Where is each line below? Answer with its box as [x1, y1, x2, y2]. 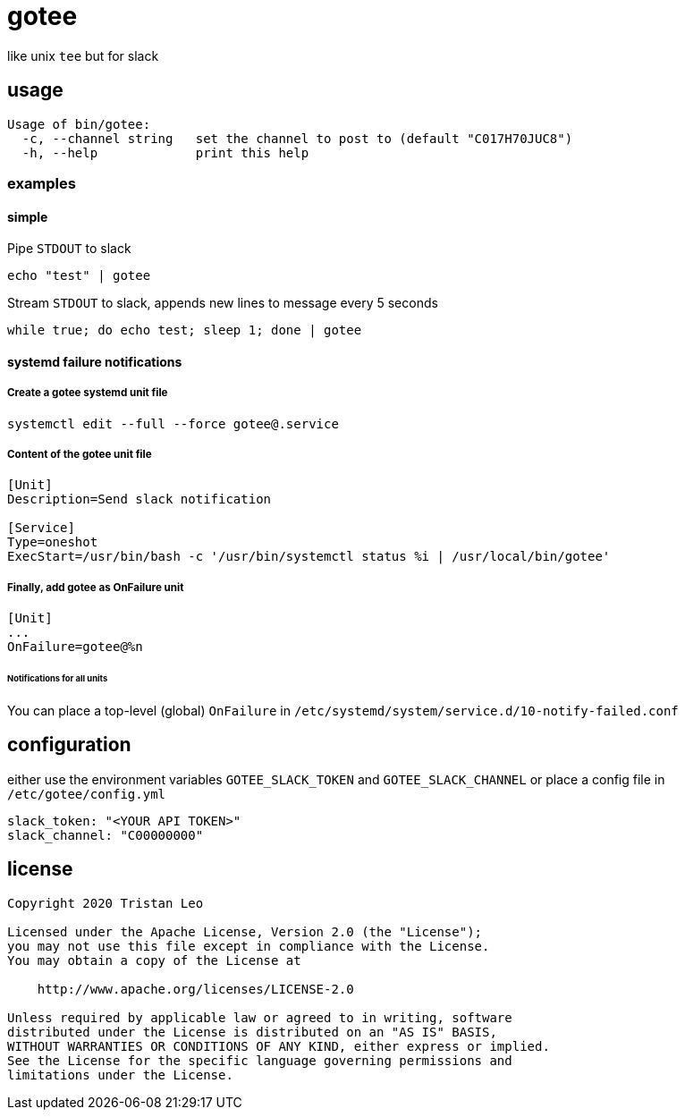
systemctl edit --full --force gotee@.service [7, 416, 339, 431]
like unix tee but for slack [7, 47, 159, 63]
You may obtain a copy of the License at [7, 952, 301, 968]
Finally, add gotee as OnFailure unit [7, 580, 184, 594]
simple [7, 208, 48, 224]
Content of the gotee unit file [7, 447, 152, 461]
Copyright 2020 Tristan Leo [7, 895, 204, 910]
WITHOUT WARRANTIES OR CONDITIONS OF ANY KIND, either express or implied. [7, 1038, 550, 1054]
